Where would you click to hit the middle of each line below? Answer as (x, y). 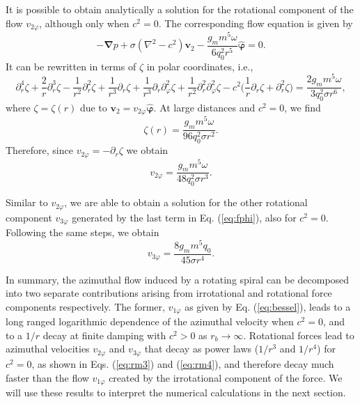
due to (93, 107)
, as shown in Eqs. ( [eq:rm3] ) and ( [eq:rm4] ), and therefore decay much (183, 363)
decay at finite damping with (104, 335)
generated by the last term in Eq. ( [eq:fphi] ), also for (184, 217)
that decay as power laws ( (202, 349)
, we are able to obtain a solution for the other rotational (186, 202)
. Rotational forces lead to (299, 335)
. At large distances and (204, 107)
